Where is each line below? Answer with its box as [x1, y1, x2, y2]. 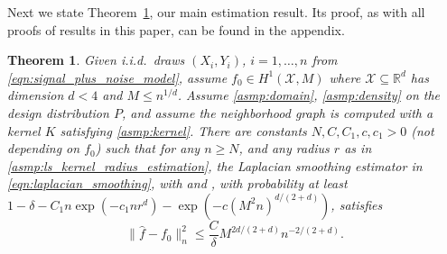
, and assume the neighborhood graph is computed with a [121, 103, 433, 122]
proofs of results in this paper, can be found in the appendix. [7, 20, 345, 39]
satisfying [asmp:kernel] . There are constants [60, 121, 307, 140]
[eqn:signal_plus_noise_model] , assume [7, 68, 228, 86]
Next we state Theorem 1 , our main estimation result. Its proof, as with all [7, 3, 425, 21]
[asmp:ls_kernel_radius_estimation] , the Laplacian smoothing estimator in [7, 156, 423, 175]
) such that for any [95, 139, 200, 158]
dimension [7, 86, 64, 104]
